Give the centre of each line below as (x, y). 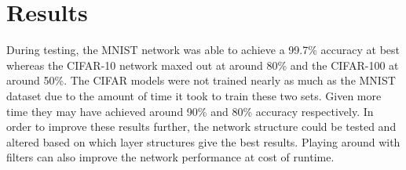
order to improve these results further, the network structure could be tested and (201, 127)
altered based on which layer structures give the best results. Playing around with (203, 141)
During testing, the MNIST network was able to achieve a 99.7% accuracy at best (203, 50)
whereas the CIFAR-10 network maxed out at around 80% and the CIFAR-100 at (203, 65)
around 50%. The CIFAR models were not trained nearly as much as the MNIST (201, 80)
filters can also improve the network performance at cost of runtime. (170, 157)
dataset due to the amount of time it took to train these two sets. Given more (194, 95)
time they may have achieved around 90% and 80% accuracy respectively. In (190, 111)
